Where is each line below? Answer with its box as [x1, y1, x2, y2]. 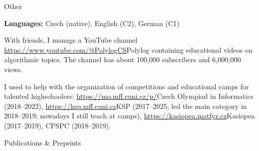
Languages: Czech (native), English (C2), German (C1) [4, 18, 180, 28]
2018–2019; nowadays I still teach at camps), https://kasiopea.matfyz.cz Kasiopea [4, 110, 255, 121]
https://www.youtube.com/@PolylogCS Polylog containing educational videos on [4, 44, 252, 55]
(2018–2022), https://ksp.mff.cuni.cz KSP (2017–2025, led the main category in [4, 100, 247, 111]
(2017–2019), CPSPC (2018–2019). [4, 120, 111, 130]
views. [4, 64, 23, 74]
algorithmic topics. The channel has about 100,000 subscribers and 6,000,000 [4, 54, 241, 65]
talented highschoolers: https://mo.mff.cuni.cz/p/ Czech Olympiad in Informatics [4, 91, 253, 101]
